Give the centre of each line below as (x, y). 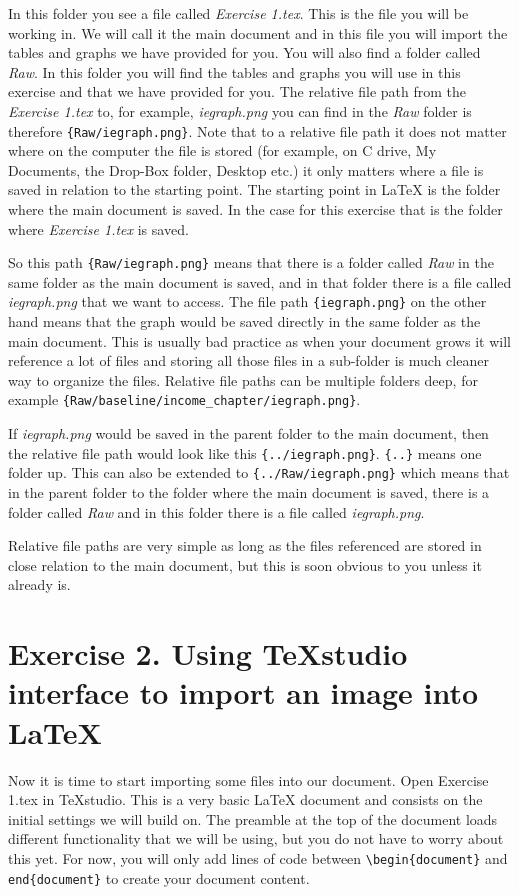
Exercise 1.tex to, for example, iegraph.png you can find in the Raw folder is (240, 110)
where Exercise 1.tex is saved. (98, 228)
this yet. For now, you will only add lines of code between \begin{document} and (258, 857)
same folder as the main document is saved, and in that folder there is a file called (260, 281)
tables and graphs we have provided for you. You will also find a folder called (244, 52)
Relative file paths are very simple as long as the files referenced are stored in (245, 545)
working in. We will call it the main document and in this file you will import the (258, 32)
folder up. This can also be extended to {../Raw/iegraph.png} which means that (259, 472)
